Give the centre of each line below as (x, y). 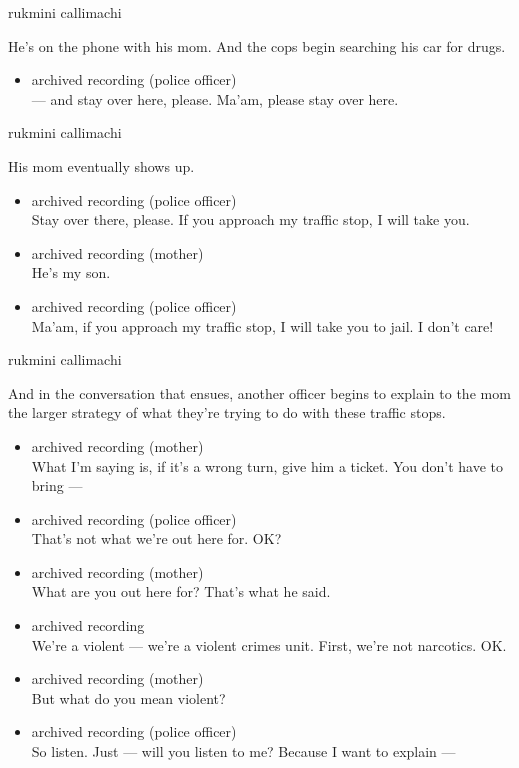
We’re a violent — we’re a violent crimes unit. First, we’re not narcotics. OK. (269, 644)
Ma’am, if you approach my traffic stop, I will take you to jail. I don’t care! (262, 325)
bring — (57, 485)
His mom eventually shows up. (101, 165)
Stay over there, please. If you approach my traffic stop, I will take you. (250, 219)
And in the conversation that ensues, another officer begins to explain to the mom (259, 392)
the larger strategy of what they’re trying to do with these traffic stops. (227, 412)
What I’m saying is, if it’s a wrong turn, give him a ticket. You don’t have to (267, 465)
